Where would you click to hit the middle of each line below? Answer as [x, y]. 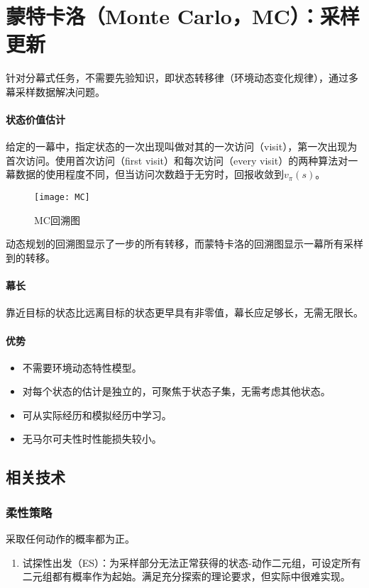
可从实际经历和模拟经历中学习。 [97, 415]
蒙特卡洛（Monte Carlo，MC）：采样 [183, 16]
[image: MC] [62, 198]
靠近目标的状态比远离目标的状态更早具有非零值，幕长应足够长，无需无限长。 [184, 312]
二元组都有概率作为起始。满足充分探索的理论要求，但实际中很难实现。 [186, 576]
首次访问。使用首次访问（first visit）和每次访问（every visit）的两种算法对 [177, 160]
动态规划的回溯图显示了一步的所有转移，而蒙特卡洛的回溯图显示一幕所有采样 [184, 244]
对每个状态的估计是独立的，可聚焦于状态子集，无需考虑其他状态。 [176, 391]
